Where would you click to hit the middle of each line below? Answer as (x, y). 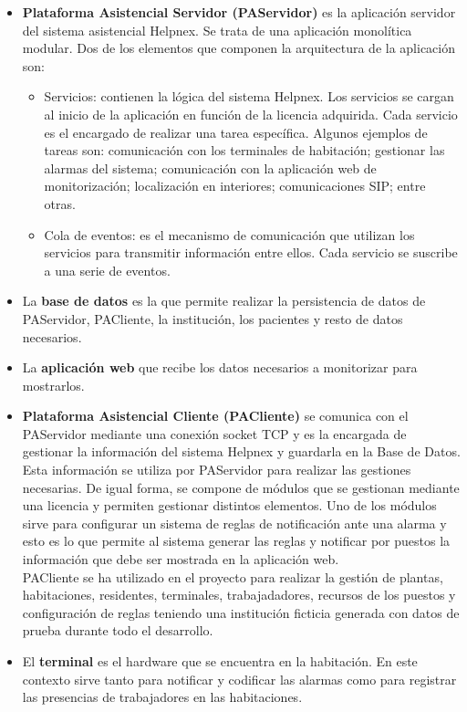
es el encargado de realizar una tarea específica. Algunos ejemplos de (236, 132)
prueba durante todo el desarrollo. (118, 630)
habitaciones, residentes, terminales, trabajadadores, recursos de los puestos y (239, 595)
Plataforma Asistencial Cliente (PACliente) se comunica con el (215, 416)
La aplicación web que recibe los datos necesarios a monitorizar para (220, 367)
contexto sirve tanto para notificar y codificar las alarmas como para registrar (239, 679)
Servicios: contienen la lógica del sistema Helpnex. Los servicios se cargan (249, 96)
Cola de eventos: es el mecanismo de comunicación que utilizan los (229, 234)
